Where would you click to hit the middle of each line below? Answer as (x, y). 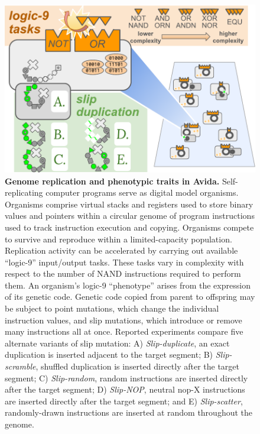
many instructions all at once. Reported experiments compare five (124, 331)
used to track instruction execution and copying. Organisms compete (129, 227)
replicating (24, 192)
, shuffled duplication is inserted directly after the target (138, 366)
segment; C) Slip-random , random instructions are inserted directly (126, 378)
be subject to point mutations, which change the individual (112, 308)
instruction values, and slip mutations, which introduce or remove (123, 320)
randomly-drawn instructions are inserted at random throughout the (129, 412)
